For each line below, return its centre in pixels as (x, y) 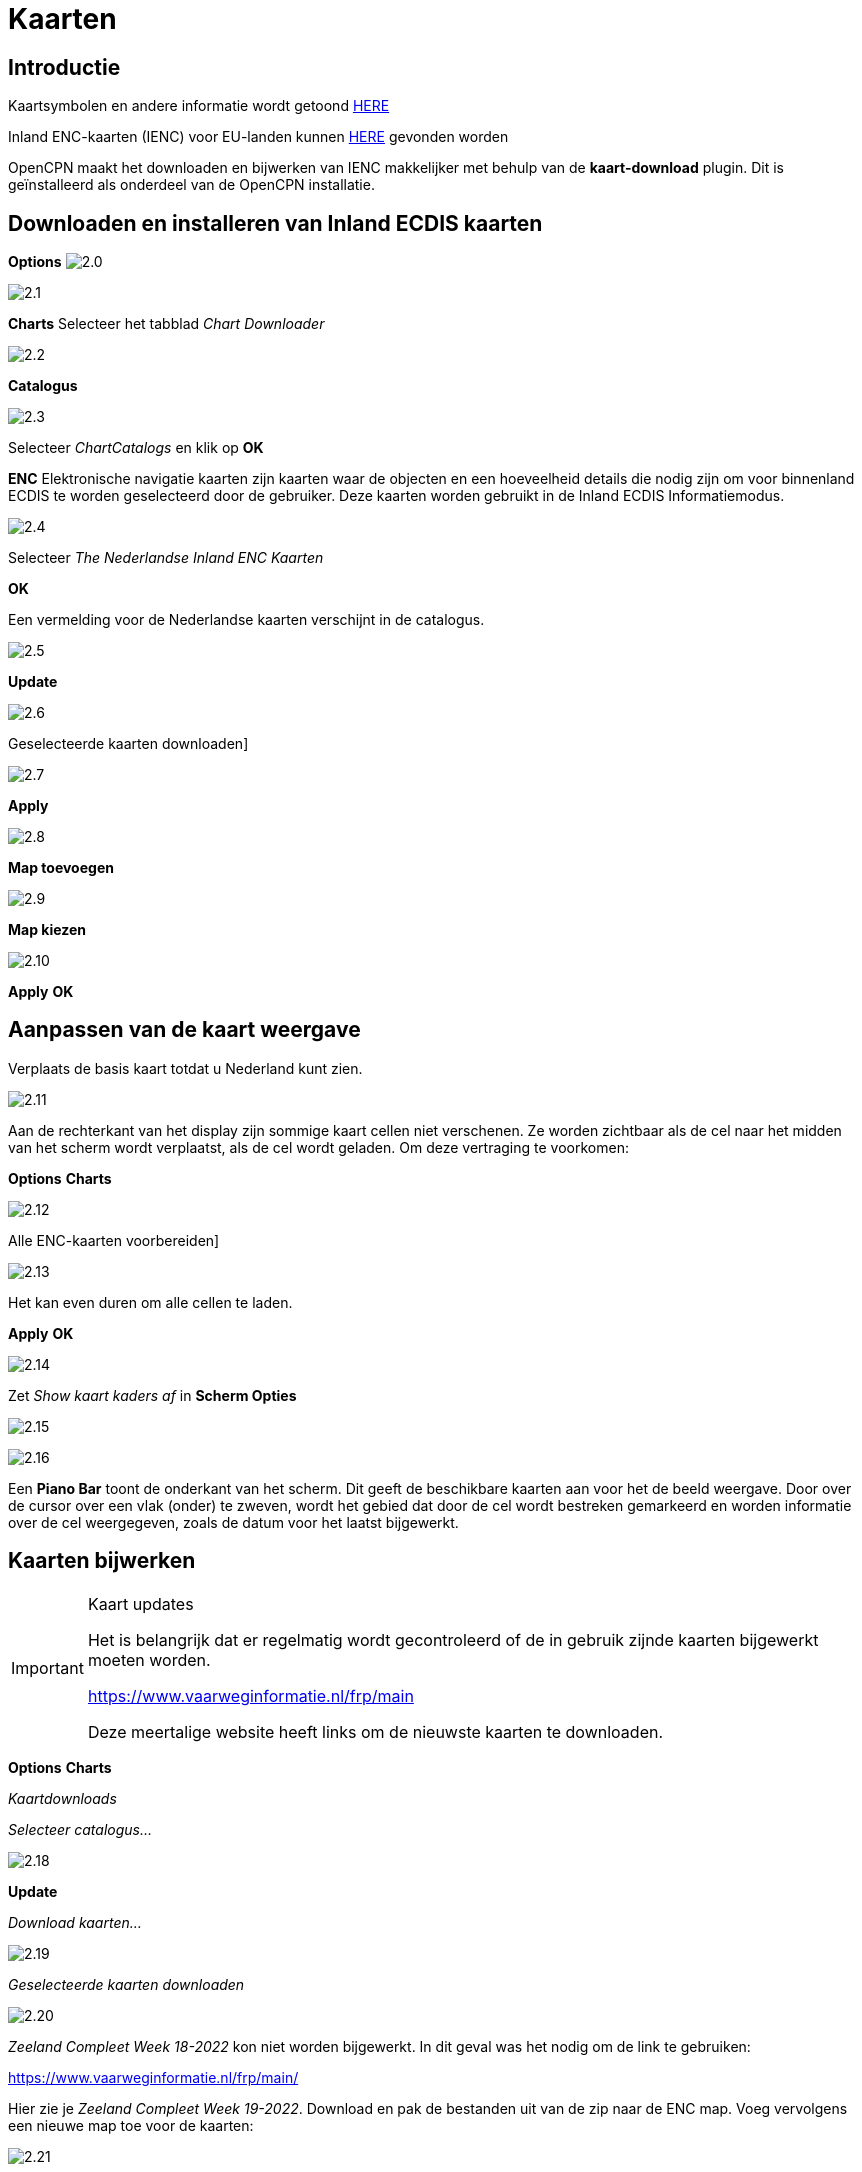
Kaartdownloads (62, 1798)
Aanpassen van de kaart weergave (184, 1030)
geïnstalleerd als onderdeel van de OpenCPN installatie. (191, 185)
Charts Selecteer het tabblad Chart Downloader (166, 324)
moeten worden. (149, 1659)
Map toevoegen (61, 868)
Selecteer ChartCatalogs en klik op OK (136, 448)
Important (47, 1667)
